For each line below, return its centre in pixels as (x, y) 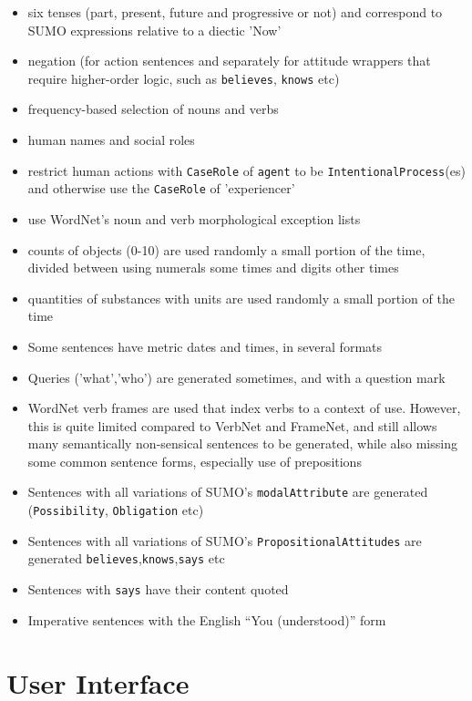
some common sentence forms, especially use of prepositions (195, 461)
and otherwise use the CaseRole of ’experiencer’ (161, 188)
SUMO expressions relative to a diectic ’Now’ (154, 30)
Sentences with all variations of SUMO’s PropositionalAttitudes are (225, 540)
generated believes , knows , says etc (126, 558)
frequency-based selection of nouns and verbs (153, 109)
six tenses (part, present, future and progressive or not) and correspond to (235, 12)
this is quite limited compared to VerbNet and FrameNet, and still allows (232, 425)
